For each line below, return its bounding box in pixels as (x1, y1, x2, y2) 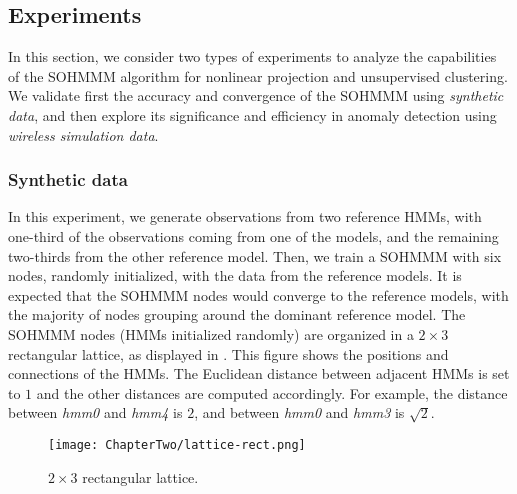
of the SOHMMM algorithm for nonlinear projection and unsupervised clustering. (8, 65, 508, 86)
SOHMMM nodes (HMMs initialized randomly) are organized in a (8, 323, 414, 344)
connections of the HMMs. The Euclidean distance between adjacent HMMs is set (8, 363, 510, 384)
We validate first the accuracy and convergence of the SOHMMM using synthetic (8, 85, 504, 106)
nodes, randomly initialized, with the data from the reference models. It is (8, 265, 462, 286)
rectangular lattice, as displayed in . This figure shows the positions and (8, 343, 449, 364)
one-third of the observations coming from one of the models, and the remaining (8, 225, 499, 246)
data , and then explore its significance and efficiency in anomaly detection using (8, 104, 497, 125)
